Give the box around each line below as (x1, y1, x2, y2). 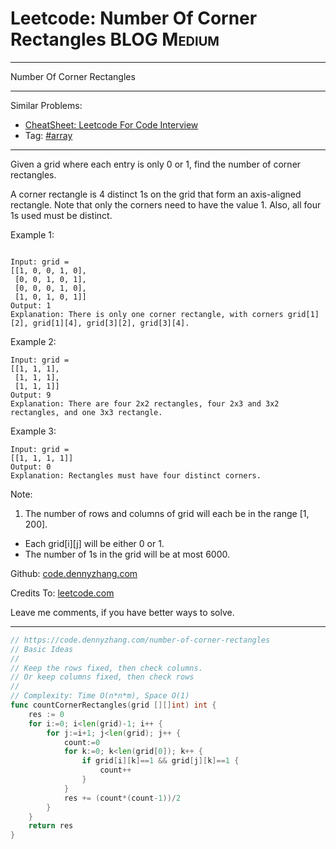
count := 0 (63, 737, 101, 747)
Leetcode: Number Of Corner (10, 7, 258, 30)
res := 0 (28, 709, 65, 719)
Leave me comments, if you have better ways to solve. (10, 606, 235, 618)
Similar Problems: (10, 99, 83, 111)
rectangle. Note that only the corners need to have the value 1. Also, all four (10, 198, 322, 211)
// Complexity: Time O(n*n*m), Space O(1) (10, 691, 190, 701)
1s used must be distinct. (10, 209, 113, 221)
